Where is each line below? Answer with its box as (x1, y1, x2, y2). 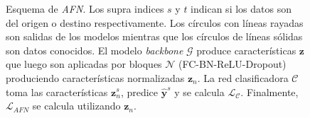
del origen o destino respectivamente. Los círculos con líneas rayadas (6, 15, 304, 30)
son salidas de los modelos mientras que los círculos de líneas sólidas (6, 29, 303, 44)
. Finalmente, (240, 84, 299, 99)
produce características (196, 42, 296, 57)
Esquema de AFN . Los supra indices (6, 1, 164, 16)
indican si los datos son (191, 1, 292, 16)
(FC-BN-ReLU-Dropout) (178, 57, 287, 71)
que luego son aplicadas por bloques (6, 57, 162, 71)
